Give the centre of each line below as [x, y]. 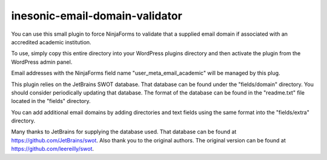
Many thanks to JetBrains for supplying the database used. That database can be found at [124, 132]
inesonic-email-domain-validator [97, 16]
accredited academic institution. [51, 42]
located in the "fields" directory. [51, 101]
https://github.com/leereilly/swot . [52, 149]
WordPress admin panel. [42, 62]
